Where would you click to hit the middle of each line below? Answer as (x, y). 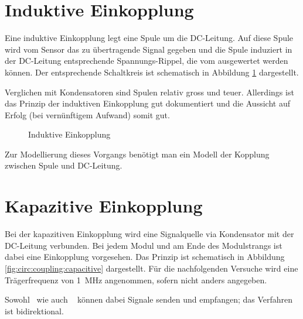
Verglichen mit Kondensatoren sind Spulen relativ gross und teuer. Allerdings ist (149, 92)
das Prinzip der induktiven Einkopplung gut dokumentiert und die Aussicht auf (147, 103)
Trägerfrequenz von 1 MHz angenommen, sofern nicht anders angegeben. (136, 279)
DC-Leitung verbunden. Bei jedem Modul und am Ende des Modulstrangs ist (144, 245)
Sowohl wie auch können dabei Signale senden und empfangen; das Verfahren (149, 299)
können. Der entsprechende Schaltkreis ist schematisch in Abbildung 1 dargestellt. (152, 72)
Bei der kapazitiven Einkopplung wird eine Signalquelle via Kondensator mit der (149, 234)
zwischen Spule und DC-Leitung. (64, 165)
